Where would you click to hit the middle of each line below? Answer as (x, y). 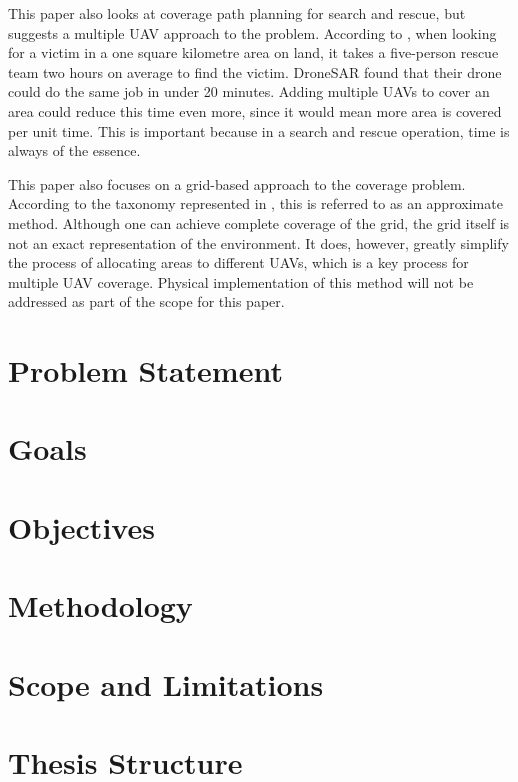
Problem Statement (145, 370)
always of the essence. (74, 150)
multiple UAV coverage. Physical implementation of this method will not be (241, 281)
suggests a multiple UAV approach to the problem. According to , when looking (252, 32)
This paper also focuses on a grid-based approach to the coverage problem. (237, 183)
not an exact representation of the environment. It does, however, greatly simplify (258, 242)
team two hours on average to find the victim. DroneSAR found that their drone (255, 71)
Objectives (81, 526)
